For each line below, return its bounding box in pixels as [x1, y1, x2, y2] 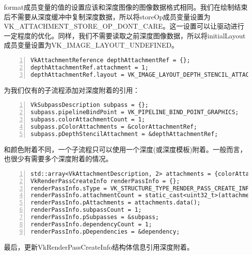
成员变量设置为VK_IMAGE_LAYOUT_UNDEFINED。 [4, 40, 178, 50]
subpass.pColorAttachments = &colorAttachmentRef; [31, 123, 197, 130]
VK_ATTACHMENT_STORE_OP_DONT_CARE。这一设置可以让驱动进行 [4, 21, 244, 31]
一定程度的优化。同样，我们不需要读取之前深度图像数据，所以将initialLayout [4, 30, 246, 40]
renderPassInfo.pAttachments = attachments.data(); [31, 199, 201, 206]
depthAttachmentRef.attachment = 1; [31, 64, 149, 71]
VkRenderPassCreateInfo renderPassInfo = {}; [31, 177, 180, 185]
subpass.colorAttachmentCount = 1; [31, 116, 145, 123]
